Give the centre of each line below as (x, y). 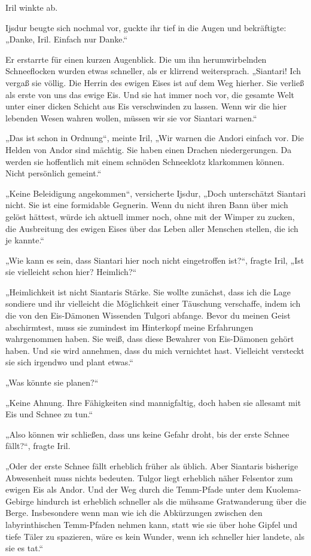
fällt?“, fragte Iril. (38, 446)
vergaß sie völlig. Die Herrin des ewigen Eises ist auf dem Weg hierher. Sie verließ (155, 82)
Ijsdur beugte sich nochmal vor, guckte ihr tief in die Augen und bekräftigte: (146, 27)
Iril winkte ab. (32, 7)
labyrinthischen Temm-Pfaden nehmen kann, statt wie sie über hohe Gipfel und (151, 524)
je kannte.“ (25, 240)
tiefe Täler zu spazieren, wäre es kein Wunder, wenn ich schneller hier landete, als (155, 536)
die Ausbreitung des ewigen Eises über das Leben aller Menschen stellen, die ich (152, 228)
